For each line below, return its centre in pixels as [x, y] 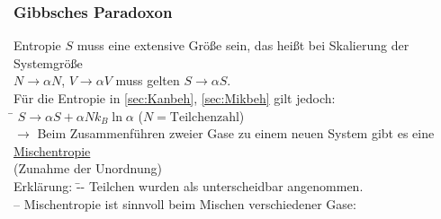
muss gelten [148, 80]
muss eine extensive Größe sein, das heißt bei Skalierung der [243, 45]
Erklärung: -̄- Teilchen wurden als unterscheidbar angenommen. [189, 185]
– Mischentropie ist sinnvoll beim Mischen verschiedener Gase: [185, 203]
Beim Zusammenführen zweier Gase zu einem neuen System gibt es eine [236, 133]
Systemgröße [48, 62]
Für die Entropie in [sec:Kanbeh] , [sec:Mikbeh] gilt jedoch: [175, 98]
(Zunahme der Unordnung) [88, 168]
